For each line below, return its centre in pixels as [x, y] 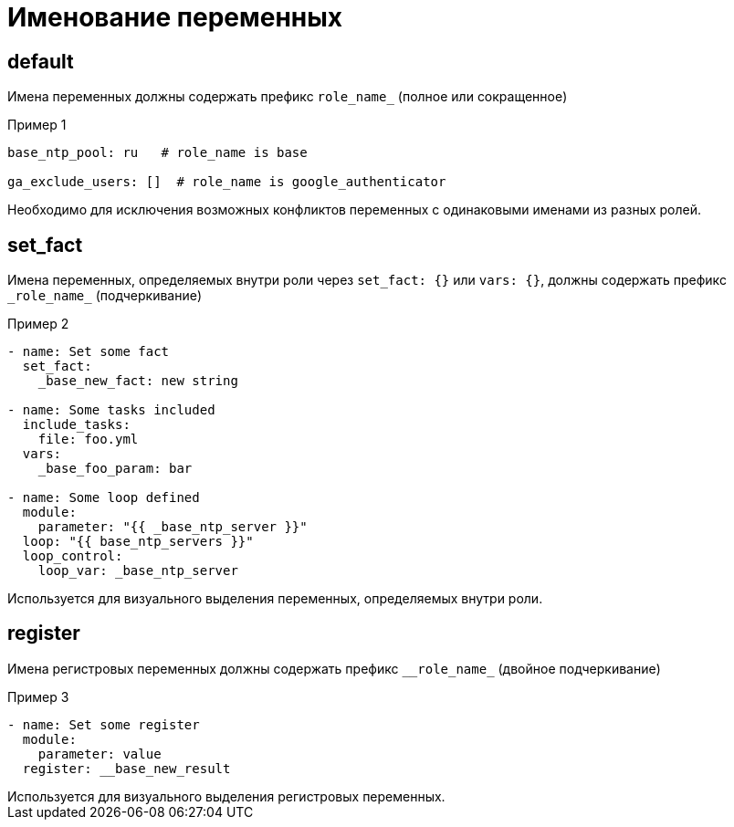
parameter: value [100, 754]
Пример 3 [38, 696]
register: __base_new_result [126, 768]
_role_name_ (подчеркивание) [105, 296]
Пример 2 [38, 324]
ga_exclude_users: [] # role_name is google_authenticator [227, 182]
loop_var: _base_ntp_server [138, 571]
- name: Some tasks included [111, 410]
